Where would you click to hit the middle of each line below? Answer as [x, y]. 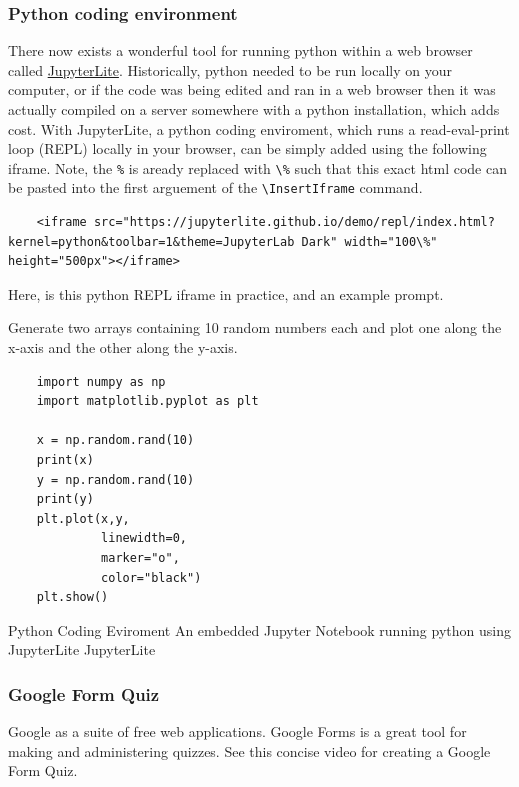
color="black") [151, 577]
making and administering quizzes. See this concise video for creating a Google [249, 750]
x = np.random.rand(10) [115, 440]
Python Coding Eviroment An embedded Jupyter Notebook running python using [259, 629]
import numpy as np [101, 381]
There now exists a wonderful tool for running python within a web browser [240, 50]
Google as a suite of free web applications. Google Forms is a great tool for [237, 731]
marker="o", [140, 558]
